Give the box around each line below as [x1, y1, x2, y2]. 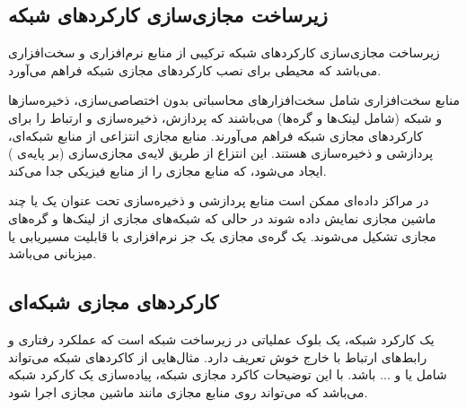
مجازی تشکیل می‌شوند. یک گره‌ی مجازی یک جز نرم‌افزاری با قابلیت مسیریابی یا [8, 226, 436, 245]
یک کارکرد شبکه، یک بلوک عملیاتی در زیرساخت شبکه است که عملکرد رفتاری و [8, 329, 435, 348]
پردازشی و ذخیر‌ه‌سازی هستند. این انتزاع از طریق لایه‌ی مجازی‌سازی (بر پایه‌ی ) [8, 143, 434, 162]
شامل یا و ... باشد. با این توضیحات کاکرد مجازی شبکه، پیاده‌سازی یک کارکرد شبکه [8, 365, 447, 384]
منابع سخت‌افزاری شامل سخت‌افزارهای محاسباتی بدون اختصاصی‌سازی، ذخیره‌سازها [8, 91, 460, 109]
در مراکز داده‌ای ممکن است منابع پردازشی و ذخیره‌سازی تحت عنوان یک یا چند [8, 191, 429, 210]
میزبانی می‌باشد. [8, 244, 97, 263]
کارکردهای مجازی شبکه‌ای [8, 288, 219, 316]
